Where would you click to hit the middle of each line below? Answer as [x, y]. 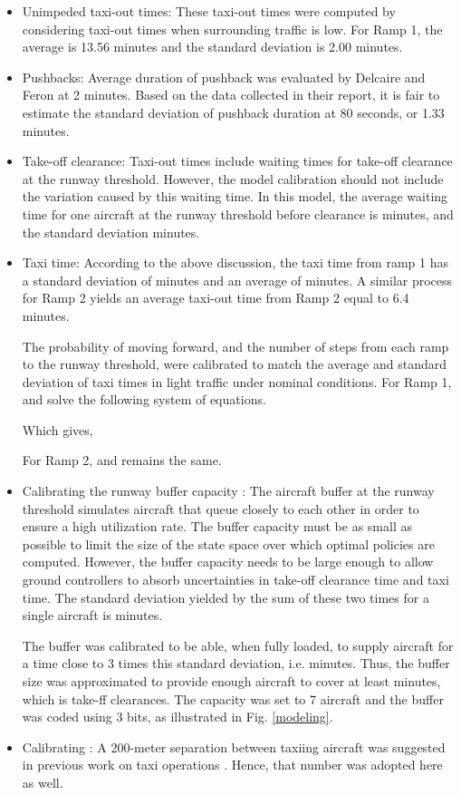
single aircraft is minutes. [92, 615]
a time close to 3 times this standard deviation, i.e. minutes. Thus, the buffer [236, 663]
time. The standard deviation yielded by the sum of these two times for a [226, 597]
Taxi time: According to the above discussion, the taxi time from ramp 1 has [235, 262]
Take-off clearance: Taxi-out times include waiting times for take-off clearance [237, 161]
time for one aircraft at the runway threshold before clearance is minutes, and [238, 213]
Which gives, [58, 429]
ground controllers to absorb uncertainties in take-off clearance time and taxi [235, 580]
